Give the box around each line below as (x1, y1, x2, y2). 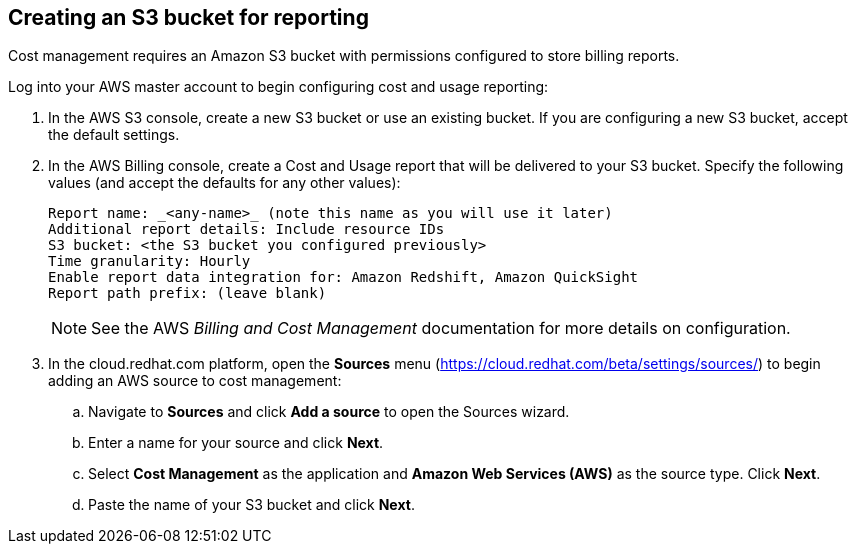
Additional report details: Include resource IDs (48, 221, 445, 238)
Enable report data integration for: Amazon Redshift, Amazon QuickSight (48, 269, 639, 286)
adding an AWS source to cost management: (48, 372, 342, 390)
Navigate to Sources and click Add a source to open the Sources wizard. (88, 403, 570, 421)
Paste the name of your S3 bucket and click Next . (88, 496, 415, 514)
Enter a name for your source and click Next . (88, 434, 384, 452)
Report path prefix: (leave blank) (48, 285, 327, 302)
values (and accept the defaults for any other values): (48, 174, 401, 192)
